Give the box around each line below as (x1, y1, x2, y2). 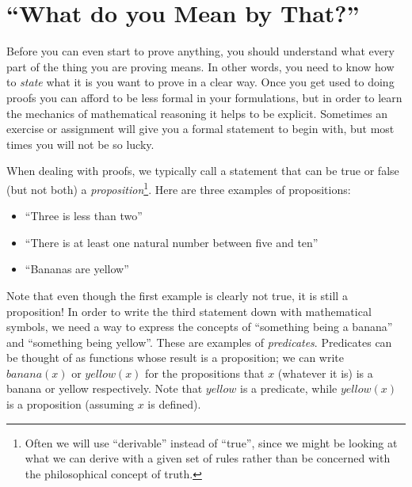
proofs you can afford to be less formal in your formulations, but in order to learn (6, 89, 402, 105)
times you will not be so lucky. (6, 135, 154, 152)
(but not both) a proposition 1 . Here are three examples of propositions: (6, 178, 351, 197)
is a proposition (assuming (6, 396, 134, 413)
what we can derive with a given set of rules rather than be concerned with (25, 450, 391, 466)
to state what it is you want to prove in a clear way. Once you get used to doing (6, 74, 395, 90)
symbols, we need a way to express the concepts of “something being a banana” (6, 318, 393, 335)
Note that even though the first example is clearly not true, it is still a (6, 287, 348, 303)
